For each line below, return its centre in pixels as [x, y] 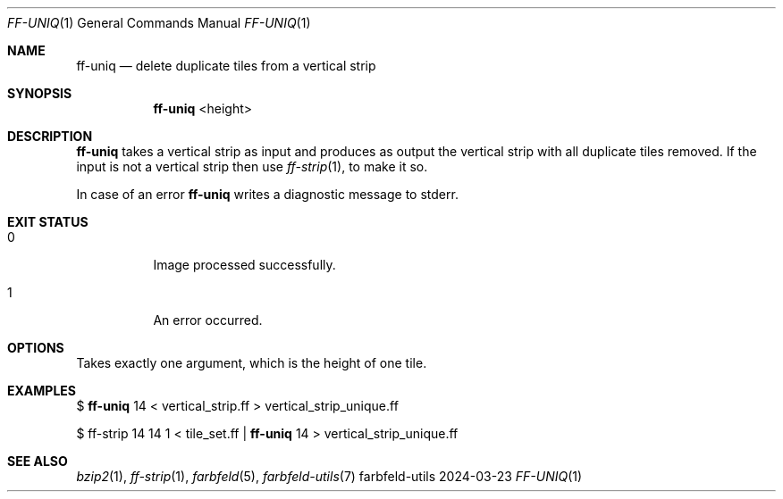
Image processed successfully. [244, 265]
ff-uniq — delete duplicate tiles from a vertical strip [226, 66]
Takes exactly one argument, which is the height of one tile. [252, 363]
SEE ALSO [38, 461]
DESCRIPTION [50, 136]
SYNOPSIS [40, 93]
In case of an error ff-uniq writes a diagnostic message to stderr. [267, 194]
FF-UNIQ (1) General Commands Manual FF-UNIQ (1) [159, 23]
